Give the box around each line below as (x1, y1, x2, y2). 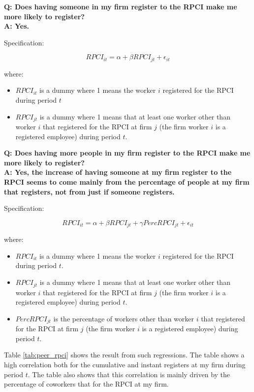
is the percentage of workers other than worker (53, 313, 194, 323)
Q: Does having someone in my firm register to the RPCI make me (4, 1, 237, 11)
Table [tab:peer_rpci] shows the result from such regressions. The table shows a (4, 350, 245, 360)
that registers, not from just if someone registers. (4, 186, 175, 196)
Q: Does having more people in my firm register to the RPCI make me (4, 148, 251, 158)
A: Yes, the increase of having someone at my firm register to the (4, 167, 232, 177)
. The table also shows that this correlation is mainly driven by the (28, 369, 230, 379)
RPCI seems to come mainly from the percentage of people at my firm (4, 177, 250, 187)
